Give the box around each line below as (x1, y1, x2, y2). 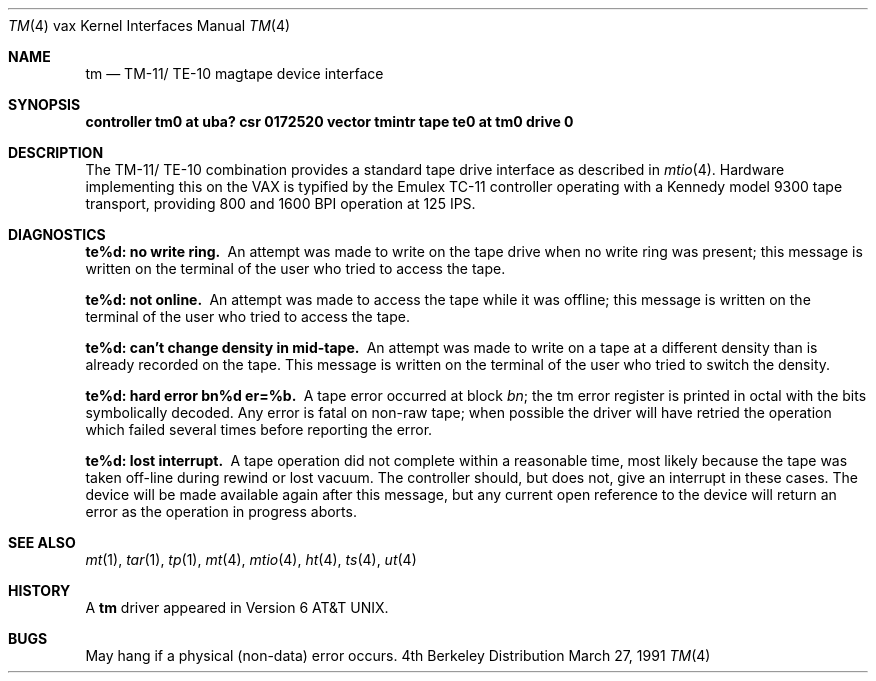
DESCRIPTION (8, 144, 104, 161)
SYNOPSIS (8, 96, 81, 113)
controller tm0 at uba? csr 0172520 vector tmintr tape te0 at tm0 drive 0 (85, 113, 574, 130)
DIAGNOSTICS (8, 226, 106, 243)
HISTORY (8, 582, 71, 599)
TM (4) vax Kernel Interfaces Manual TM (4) (8, 17, 291, 34)
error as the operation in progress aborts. (85, 503, 357, 520)
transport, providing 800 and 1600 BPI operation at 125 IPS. (85, 195, 476, 212)
